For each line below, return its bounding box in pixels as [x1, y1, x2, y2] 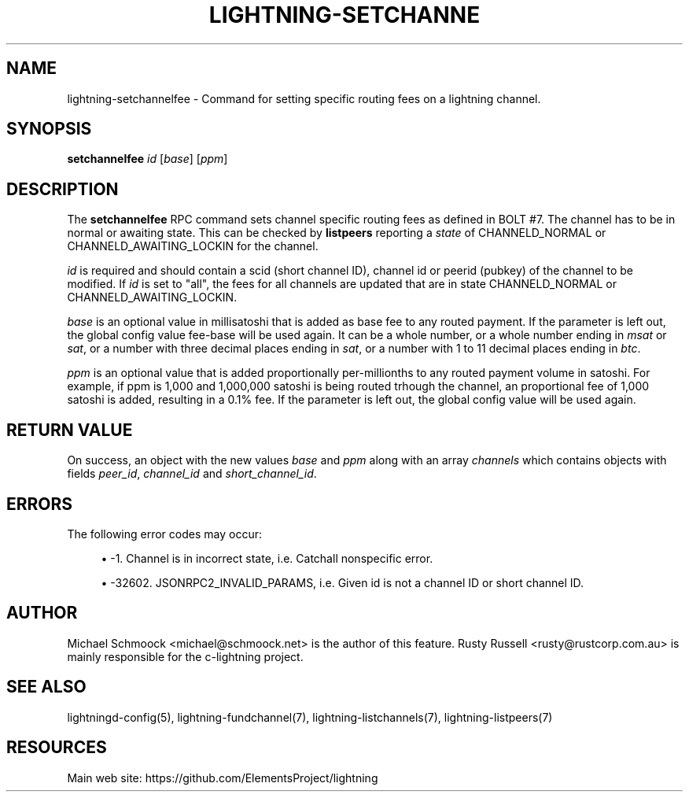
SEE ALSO [6, 677, 87, 697]
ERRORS [6, 493, 73, 514]
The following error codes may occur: [67, 526, 262, 541]
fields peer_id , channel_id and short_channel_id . [67, 467, 317, 481]
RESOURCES [6, 737, 107, 758]
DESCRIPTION [6, 179, 119, 199]
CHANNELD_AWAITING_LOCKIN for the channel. [67, 239, 319, 253]
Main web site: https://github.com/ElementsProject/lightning [67, 770, 378, 785]
